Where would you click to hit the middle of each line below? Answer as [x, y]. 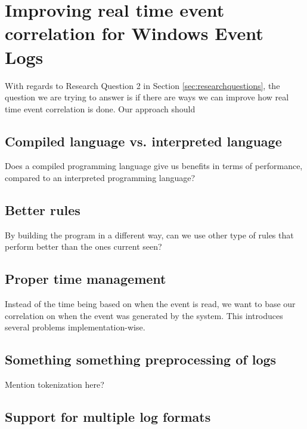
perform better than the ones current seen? [83, 246]
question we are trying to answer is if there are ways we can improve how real [147, 97]
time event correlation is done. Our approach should [100, 108]
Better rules [43, 210]
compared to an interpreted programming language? [100, 178]
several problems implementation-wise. [75, 327]
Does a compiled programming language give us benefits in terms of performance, [154, 166]
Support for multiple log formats [108, 417]
